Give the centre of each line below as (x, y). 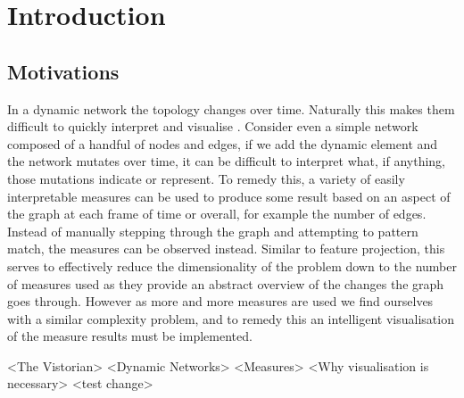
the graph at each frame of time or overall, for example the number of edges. (217, 214)
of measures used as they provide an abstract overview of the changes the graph (226, 283)
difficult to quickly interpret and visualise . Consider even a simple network (213, 126)
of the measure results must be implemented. (130, 336)
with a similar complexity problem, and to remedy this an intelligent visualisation (231, 318)
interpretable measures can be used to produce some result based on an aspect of (229, 196)
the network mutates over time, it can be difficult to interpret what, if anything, (227, 161)
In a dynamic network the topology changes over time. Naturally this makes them (231, 108)
